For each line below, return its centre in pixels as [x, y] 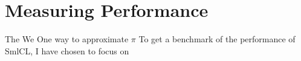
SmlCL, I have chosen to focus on [67, 50]
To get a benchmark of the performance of [217, 39]
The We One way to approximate [67, 39]
